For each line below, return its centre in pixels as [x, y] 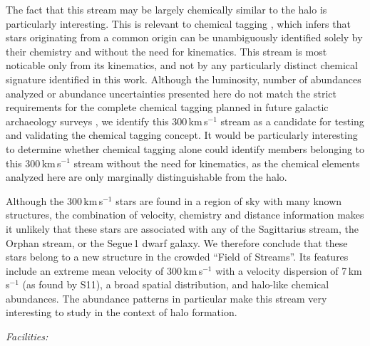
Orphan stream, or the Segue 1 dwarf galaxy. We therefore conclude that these [177, 242]
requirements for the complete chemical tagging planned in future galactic [167, 107]
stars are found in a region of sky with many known [229, 200]
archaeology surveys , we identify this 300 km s [107, 121]
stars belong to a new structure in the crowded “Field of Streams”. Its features [177, 257]
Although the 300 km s [55, 200]
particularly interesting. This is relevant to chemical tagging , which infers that [178, 23]
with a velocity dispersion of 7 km [289, 270]
